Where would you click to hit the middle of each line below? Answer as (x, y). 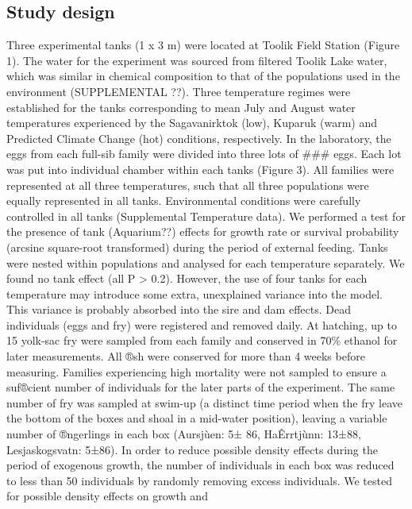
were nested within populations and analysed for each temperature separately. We (206, 262)
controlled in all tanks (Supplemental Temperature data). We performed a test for (206, 216)
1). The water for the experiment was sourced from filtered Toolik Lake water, (197, 60)
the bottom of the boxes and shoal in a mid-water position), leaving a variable (197, 418)
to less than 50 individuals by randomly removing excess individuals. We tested (199, 480)
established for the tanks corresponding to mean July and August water (181, 107)
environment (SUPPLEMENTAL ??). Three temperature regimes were (179, 91)
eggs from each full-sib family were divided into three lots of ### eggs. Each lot (204, 154)
